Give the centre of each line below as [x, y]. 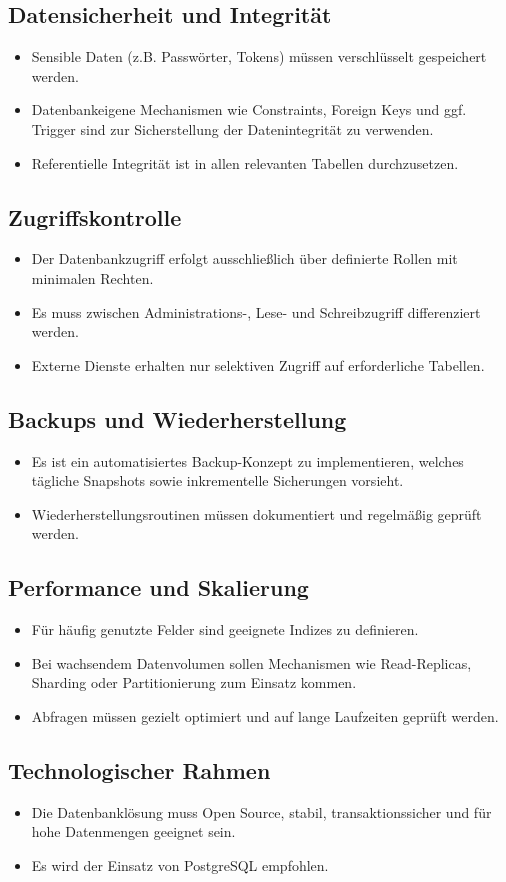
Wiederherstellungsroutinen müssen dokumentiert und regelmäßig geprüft [256, 513]
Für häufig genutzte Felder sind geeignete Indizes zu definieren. [225, 629]
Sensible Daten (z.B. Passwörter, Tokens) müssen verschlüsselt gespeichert [259, 56]
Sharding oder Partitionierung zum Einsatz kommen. [194, 682]
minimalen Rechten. [92, 277]
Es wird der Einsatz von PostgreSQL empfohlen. [180, 864]
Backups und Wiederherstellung [177, 418]
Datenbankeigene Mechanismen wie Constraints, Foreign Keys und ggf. [249, 109]
